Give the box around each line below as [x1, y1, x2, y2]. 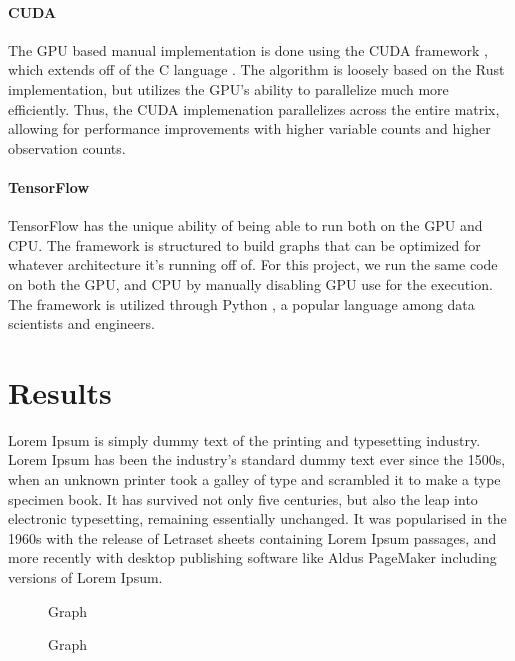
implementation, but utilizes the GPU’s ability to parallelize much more [8, 78, 449, 99]
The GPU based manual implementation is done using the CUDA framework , [8, 39, 488, 60]
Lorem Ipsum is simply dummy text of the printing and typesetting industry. [8, 429, 481, 450]
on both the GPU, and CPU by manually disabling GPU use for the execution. [8, 273, 493, 294]
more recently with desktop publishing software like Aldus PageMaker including [8, 547, 497, 568]
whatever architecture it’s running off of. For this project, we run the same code [8, 254, 498, 275]
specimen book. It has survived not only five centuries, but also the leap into [8, 488, 478, 509]
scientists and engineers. [8, 313, 155, 334]
